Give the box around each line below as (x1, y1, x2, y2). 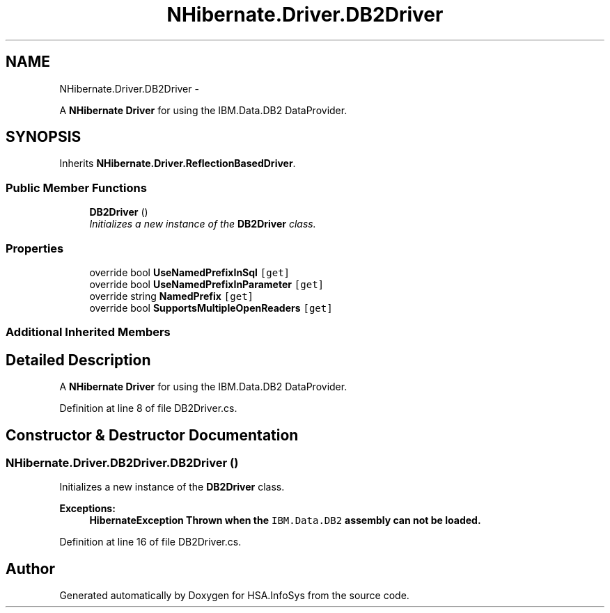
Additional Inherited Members (6, 325, 171, 340)
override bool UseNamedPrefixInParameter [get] (89, 278, 324, 290)
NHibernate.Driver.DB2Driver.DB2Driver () (6, 456, 239, 470)
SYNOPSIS (6, 128, 81, 146)
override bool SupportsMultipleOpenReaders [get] (89, 301, 333, 314)
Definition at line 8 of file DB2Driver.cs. (59, 402, 237, 415)
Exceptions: (59, 502, 116, 515)
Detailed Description (6, 351, 151, 369)
